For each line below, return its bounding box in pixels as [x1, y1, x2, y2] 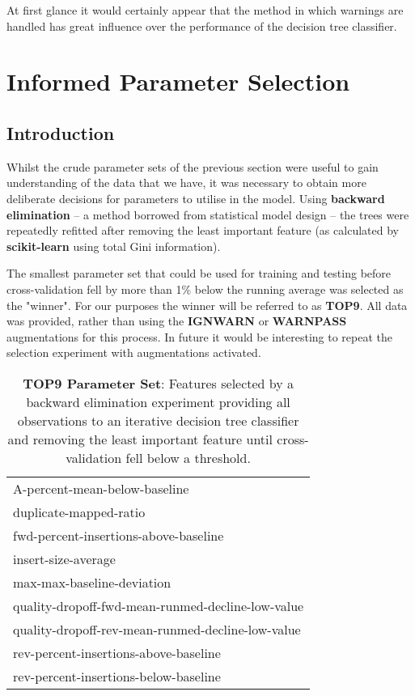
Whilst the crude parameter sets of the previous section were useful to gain [6, 158, 379, 175]
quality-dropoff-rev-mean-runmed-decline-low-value [13, 619, 301, 639]
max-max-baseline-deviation [13, 572, 172, 592]
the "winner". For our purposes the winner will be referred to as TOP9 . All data [6, 296, 408, 313]
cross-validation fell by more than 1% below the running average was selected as [6, 280, 404, 297]
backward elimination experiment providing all [26, 392, 290, 411]
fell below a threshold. [125, 448, 251, 467]
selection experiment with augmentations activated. [6, 344, 261, 361]
